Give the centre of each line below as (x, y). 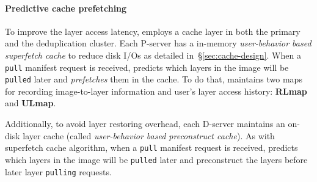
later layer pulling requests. (58, 171)
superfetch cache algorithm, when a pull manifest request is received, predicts (151, 147)
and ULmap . (31, 103)
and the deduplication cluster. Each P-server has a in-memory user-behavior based (158, 43)
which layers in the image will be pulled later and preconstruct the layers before (156, 159)
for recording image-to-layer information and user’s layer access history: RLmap (156, 91)
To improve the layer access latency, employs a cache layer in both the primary (153, 31)
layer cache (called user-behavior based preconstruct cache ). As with (149, 135)
